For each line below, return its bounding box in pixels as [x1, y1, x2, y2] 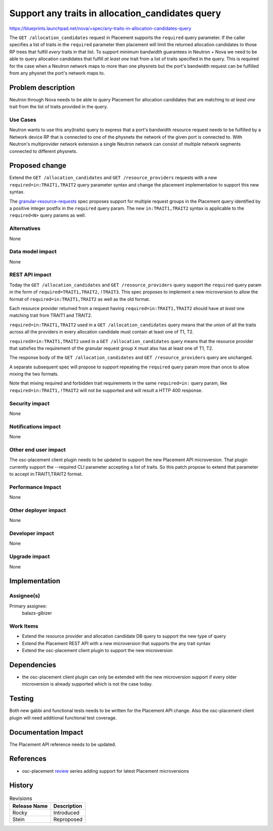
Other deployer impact [9, 507, 66, 514]
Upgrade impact [9, 553, 50, 560]
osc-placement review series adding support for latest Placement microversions [22, 768, 189, 774]
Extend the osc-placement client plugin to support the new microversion [22, 648, 173, 654]
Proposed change [9, 161, 67, 170]
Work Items [9, 622, 38, 629]
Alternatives [9, 225, 40, 232]
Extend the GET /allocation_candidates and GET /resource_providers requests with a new [9, 175, 217, 181]
